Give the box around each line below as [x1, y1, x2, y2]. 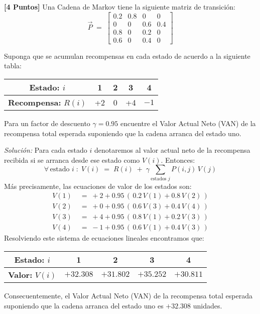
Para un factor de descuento [4, 118, 90, 128]
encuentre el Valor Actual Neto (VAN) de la [120, 118, 256, 128]
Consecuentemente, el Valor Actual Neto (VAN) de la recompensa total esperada [4, 290, 252, 300]
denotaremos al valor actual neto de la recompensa [94, 145, 250, 155]
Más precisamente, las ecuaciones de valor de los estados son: [4, 180, 192, 191]
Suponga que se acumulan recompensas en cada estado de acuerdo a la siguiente [4, 50, 250, 61]
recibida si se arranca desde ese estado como [4, 154, 140, 165]
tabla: [4, 60, 22, 71]
